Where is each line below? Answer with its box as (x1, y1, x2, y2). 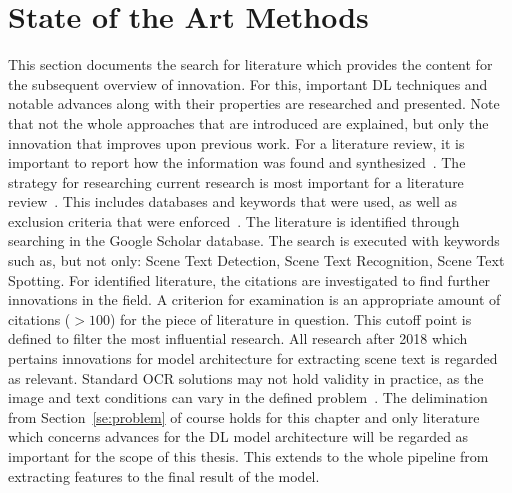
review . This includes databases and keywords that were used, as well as (8, 191, 458, 212)
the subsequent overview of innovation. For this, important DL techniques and (8, 73, 488, 94)
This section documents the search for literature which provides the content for (8, 54, 493, 75)
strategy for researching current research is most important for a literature (8, 171, 464, 192)
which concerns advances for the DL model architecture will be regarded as (8, 426, 469, 447)
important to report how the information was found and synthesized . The (8, 152, 466, 173)
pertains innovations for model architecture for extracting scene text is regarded (8, 348, 498, 369)
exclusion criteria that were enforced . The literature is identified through (8, 210, 460, 231)
